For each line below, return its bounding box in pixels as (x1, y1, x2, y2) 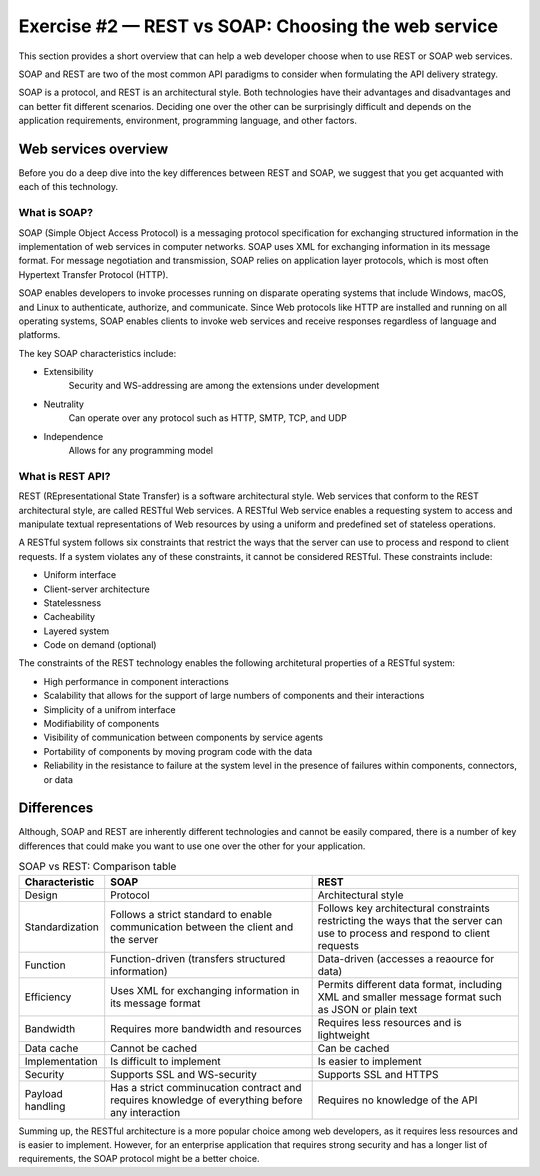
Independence (43, 430, 104, 442)
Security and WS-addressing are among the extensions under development (68, 380, 380, 392)
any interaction (110, 1105, 181, 1119)
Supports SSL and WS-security (110, 1067, 257, 1081)
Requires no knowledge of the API (317, 1093, 478, 1107)
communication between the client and (110, 920, 294, 934)
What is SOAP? (18, 206, 94, 220)
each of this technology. (18, 181, 119, 193)
